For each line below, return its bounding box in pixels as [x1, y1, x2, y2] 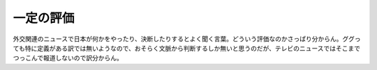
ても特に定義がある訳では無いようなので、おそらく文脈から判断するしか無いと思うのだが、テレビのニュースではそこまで [13, 44, 361, 52]
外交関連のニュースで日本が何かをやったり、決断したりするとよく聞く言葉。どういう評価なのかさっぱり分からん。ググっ [13, 35, 361, 43]
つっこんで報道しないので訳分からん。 [13, 54, 124, 62]
